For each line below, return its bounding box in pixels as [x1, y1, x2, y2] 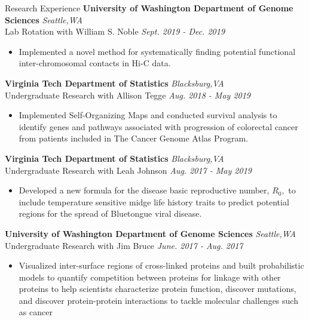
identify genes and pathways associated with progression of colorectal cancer [19, 120, 298, 133]
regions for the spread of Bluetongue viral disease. [19, 207, 202, 220]
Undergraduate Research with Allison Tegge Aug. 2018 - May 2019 [5, 88, 251, 101]
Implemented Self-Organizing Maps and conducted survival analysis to [19, 109, 277, 121]
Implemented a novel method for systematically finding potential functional [19, 45, 296, 57]
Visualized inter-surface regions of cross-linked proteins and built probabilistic [19, 259, 304, 272]
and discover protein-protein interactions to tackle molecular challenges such [19, 294, 298, 306]
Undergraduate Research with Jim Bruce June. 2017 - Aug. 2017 [5, 239, 243, 251]
